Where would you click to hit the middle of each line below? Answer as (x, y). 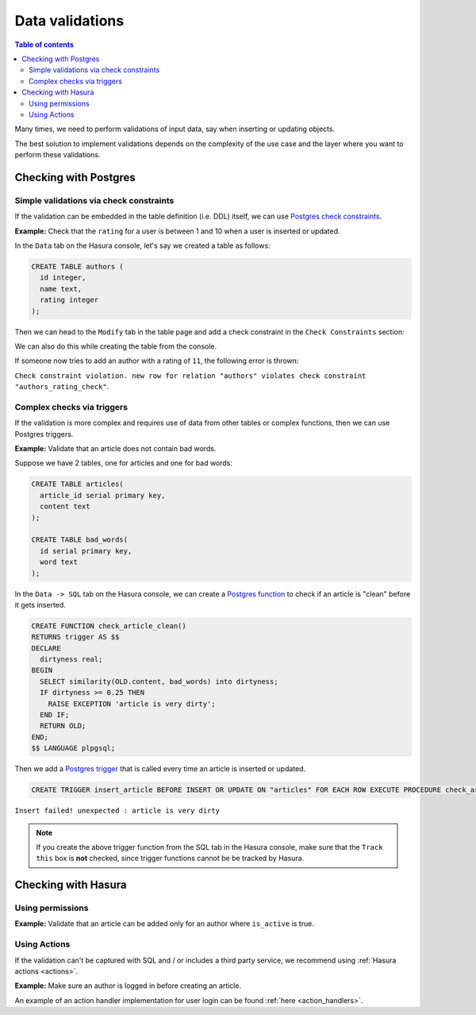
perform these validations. (58, 155)
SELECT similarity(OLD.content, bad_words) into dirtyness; (159, 681)
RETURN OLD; (63, 726)
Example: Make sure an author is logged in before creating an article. (128, 986)
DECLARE (46, 648)
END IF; (55, 715)
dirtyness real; (71, 660)
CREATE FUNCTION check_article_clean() (109, 626)
